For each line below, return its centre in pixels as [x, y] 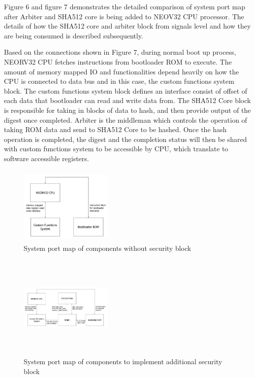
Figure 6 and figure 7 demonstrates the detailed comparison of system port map [125, 6]
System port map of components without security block [108, 248]
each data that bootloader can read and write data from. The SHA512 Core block [127, 100]
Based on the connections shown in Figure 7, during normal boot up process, [120, 52]
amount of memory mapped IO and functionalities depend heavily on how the [122, 71]
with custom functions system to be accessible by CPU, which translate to [116, 149]
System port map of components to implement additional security [123, 361]
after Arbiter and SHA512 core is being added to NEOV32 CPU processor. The [124, 16]
